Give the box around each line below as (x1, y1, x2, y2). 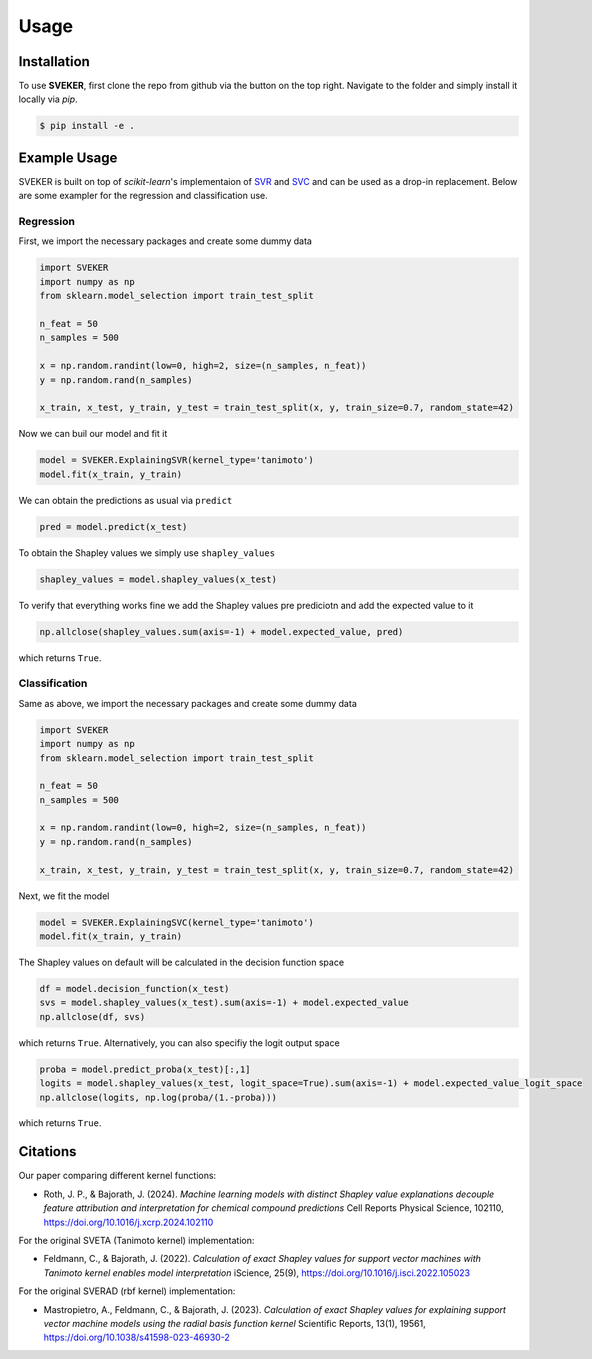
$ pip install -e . (39, 120, 135, 132)
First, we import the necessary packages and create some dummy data (18, 235, 312, 247)
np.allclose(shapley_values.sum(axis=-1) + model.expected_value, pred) (39, 626, 404, 637)
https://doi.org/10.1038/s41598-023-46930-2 (43, 1331, 230, 1344)
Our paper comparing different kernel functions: (18, 1170, 217, 1182)
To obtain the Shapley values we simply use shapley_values (18, 546, 275, 559)
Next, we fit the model (18, 890, 110, 902)
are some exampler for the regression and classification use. (18, 190, 269, 202)
